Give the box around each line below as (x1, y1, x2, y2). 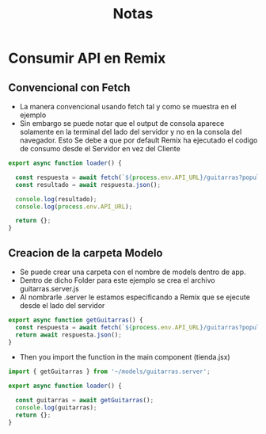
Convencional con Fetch (8, 81, 131, 94)
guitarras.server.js (19, 284, 79, 293)
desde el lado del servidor (19, 300, 105, 310)
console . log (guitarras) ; (15, 404, 97, 412)
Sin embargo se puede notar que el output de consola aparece (19, 119, 225, 128)
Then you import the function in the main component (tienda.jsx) (19, 352, 231, 362)
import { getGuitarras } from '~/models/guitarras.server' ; (8, 367, 211, 376)
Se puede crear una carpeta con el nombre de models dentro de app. (19, 267, 247, 276)
